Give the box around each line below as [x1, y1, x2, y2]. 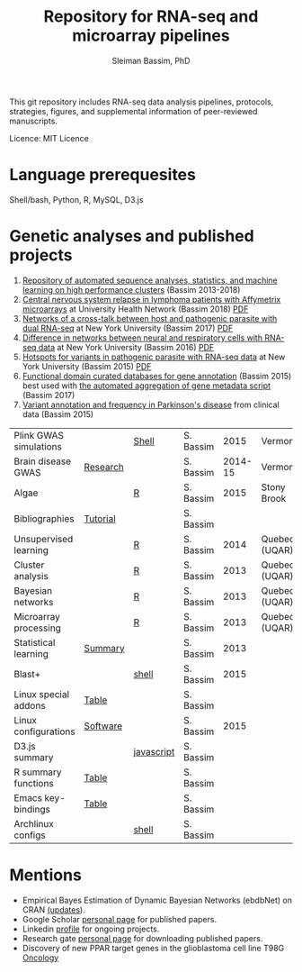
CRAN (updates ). [22, 904, 85, 915]
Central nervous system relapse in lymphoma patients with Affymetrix [22, 294, 281, 304]
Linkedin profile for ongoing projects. [22, 923, 160, 934]
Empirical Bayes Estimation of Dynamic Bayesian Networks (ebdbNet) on [22, 895, 292, 905]
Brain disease [13, 455, 72, 468]
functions [13, 777, 54, 789]
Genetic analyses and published [9, 226, 254, 247]
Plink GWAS [13, 429, 65, 441]
